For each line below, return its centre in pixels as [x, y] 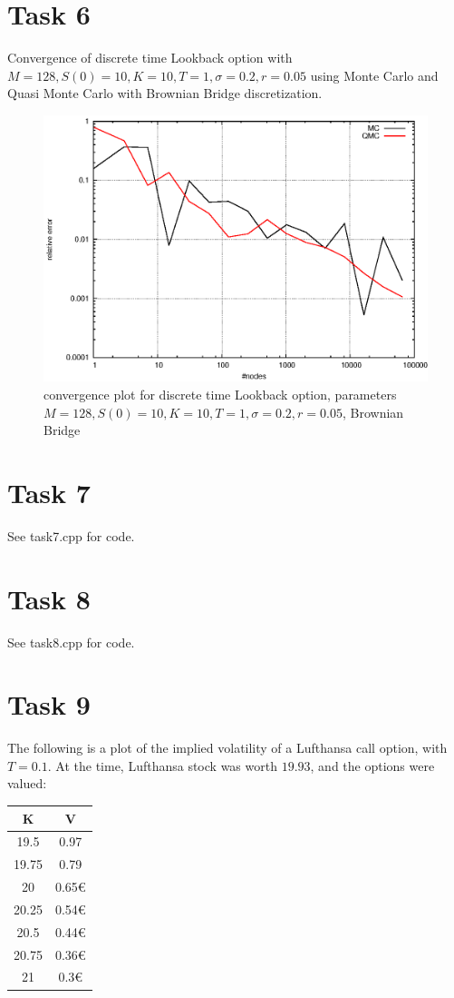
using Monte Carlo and [374, 75]
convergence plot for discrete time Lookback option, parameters [220, 394]
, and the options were [372, 765]
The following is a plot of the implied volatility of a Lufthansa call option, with [227, 748]
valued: [27, 783]
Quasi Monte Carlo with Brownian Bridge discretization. [165, 93]
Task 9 [49, 704]
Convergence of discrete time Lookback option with [150, 58]
